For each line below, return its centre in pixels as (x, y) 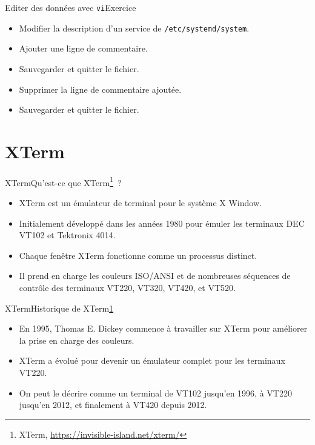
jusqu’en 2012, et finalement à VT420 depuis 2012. (113, 405)
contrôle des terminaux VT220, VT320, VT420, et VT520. (127, 288)
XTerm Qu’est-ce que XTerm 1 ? (63, 181)
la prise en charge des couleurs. (77, 340)
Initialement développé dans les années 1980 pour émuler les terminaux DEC (162, 223)
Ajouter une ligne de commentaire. (83, 48)
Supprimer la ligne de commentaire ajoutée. (100, 89)
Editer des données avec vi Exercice (71, 7)
